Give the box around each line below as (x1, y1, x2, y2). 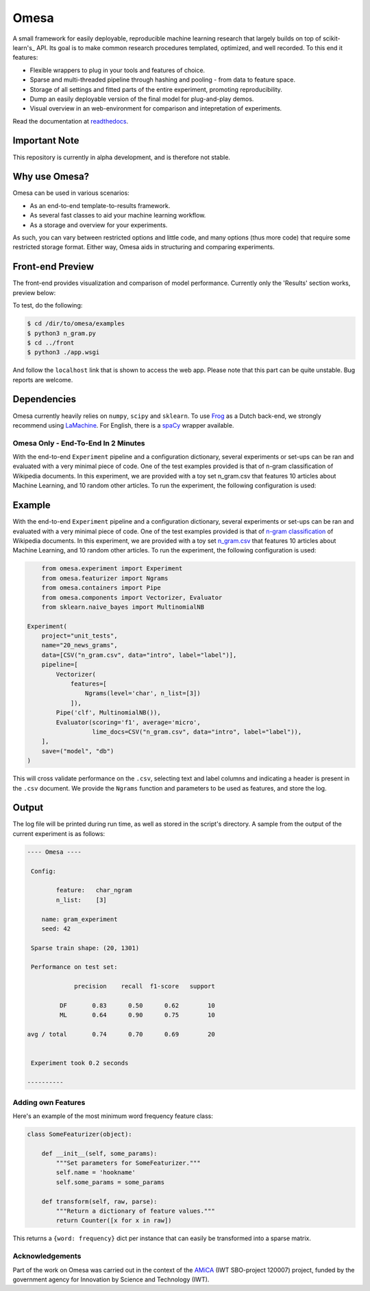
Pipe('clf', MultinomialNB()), (56, 709, 161, 717)
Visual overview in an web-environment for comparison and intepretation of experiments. (29, 104, 282, 113)
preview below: (12, 288, 56, 296)
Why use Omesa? (12, 171, 89, 183)
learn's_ (12, 43, 36, 51)
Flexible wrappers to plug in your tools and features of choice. (29, 66, 206, 74)
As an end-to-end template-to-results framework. (29, 201, 171, 209)
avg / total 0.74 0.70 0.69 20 (27, 1030, 215, 1038)
